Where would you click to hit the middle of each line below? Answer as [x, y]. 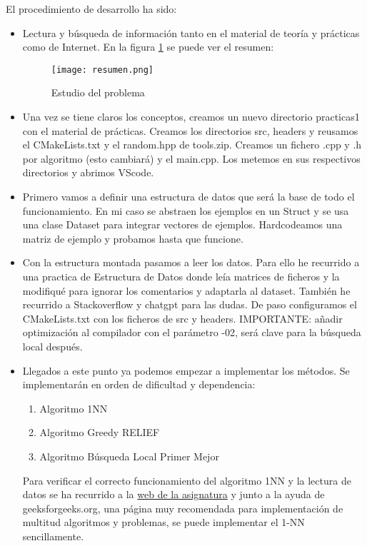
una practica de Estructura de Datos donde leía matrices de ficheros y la [181, 276]
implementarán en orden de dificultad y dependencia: [139, 384]
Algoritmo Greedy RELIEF [100, 432]
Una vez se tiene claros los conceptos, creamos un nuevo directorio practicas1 [191, 117]
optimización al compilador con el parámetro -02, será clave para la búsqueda [192, 332]
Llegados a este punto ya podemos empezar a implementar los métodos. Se [186, 370]
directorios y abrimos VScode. [88, 172]
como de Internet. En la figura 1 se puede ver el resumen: [148, 47]
